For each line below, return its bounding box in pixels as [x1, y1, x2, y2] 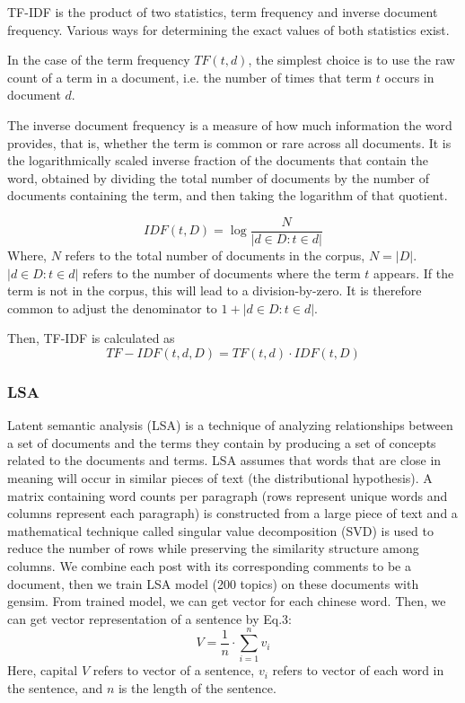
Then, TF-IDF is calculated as [7, 329, 175, 347]
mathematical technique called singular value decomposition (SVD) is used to [7, 521, 434, 540]
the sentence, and [7, 679, 103, 698]
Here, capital [7, 661, 78, 680]
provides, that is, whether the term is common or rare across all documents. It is [7, 133, 452, 152]
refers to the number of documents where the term [83, 263, 361, 282]
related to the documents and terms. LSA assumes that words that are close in [7, 451, 442, 470]
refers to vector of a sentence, [92, 661, 255, 680]
